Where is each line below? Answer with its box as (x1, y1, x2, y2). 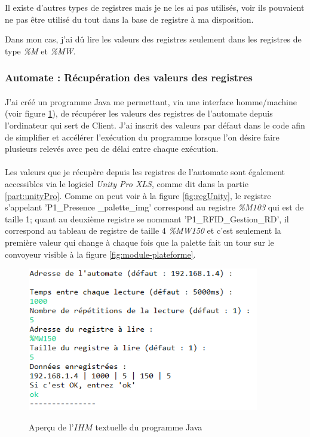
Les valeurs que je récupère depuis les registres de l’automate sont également (5, 166, 286, 178)
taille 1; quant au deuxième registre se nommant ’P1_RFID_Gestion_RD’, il (5, 212, 289, 225)
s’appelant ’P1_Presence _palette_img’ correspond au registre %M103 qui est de (5, 201, 304, 213)
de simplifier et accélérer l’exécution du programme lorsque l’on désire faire (5, 130, 280, 143)
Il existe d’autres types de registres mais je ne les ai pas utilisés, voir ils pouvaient (5, 1, 305, 13)
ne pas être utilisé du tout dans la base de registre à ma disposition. (5, 13, 254, 25)
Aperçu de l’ (29, 420, 74, 433)
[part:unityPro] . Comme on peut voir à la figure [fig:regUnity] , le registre (5, 189, 271, 201)
